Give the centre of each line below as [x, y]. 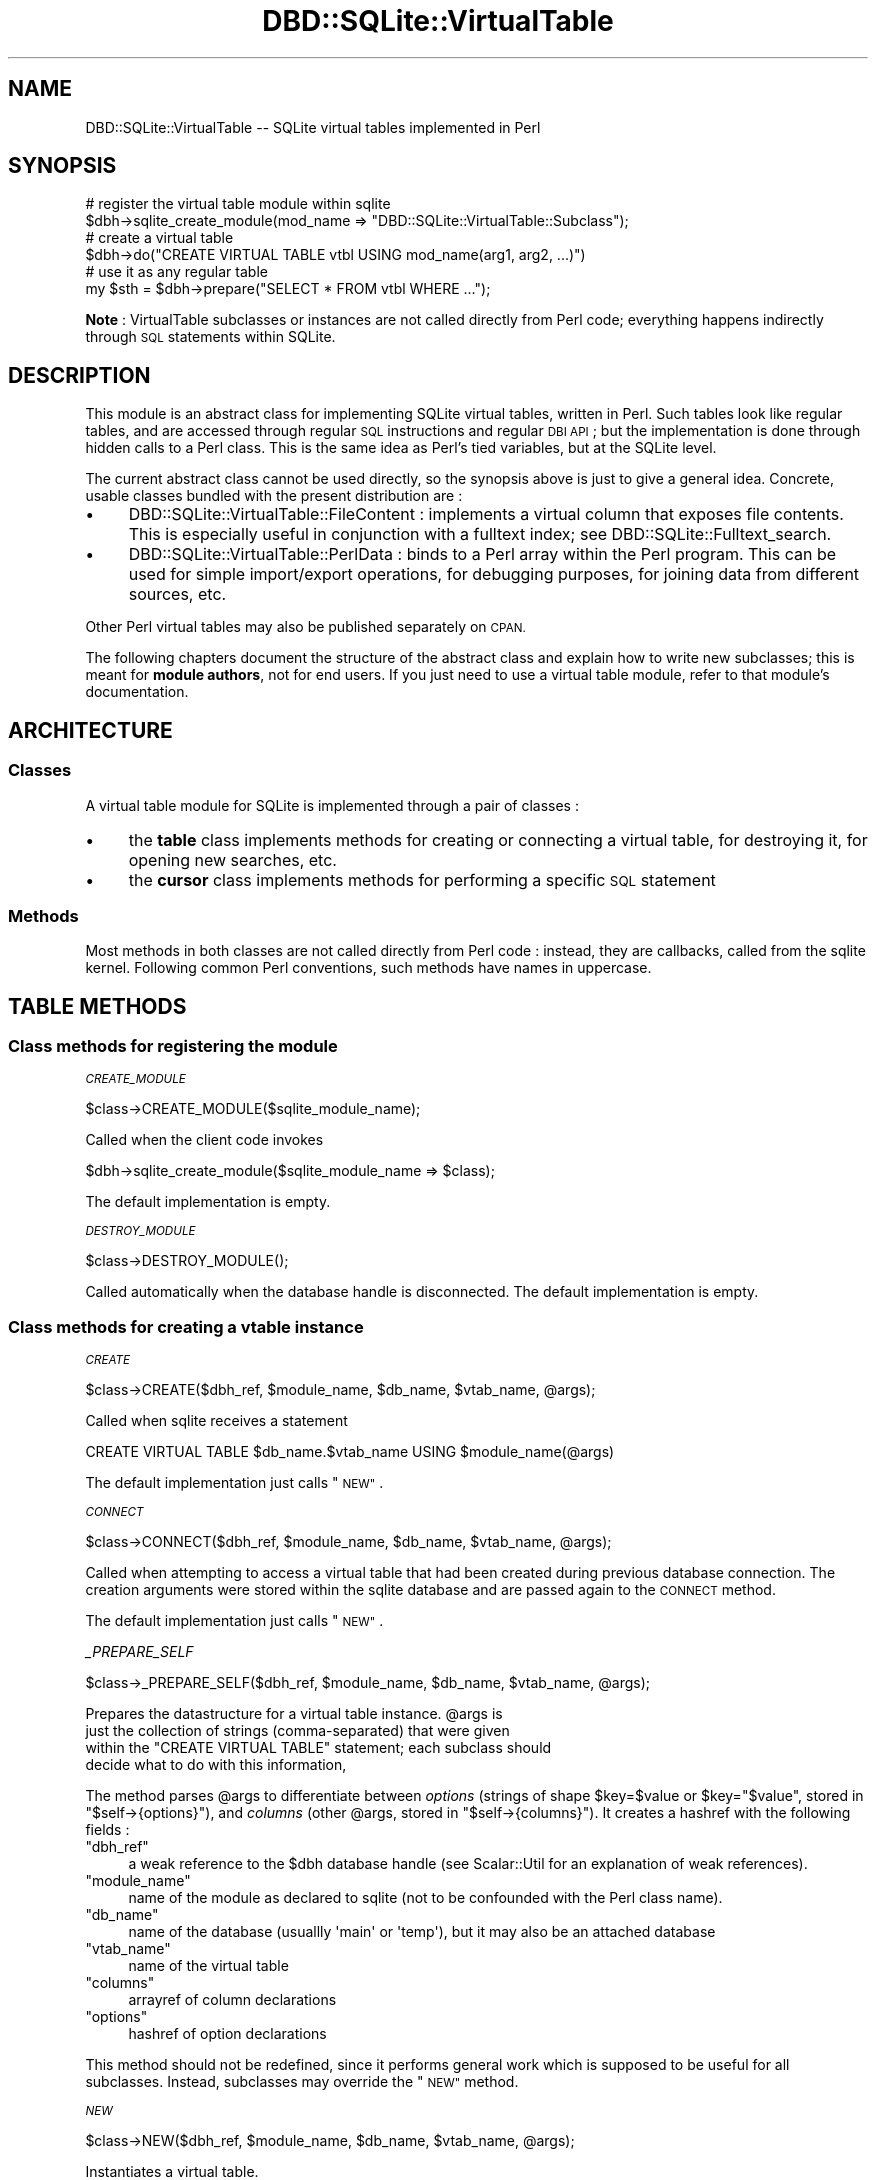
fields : [107, 1830]
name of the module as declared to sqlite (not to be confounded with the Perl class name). [425, 1898]
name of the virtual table [208, 1966]
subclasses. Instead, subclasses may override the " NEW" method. [302, 2082]
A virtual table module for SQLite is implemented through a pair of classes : [332, 805]
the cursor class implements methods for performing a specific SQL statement [422, 879]
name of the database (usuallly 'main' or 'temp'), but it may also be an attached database [422, 1932]
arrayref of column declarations [232, 2000]
